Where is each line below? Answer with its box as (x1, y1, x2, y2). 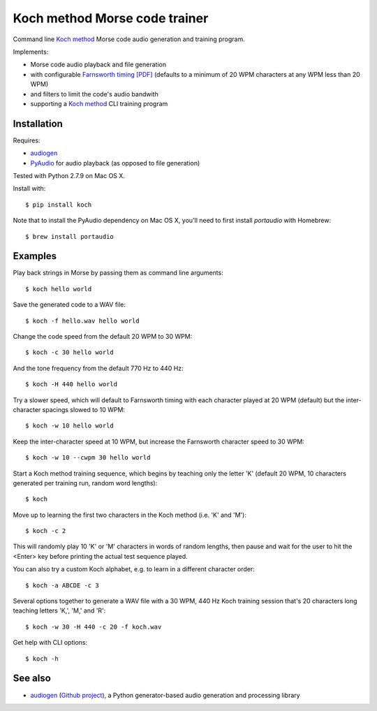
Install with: (13, 184, 46, 193)
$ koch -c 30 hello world (25, 349, 114, 356)
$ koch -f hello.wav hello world (25, 316, 140, 325)
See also (13, 673, 52, 684)
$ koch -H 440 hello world (25, 381, 118, 388)
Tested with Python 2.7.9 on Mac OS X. (13, 171, 126, 179)
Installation (13, 117, 63, 129)
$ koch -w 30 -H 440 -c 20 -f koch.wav (25, 622, 162, 631)
